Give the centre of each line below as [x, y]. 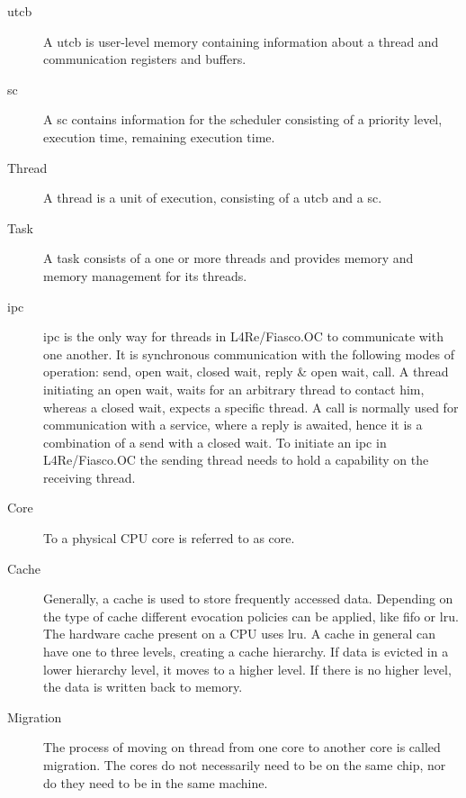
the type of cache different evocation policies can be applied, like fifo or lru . [251, 616]
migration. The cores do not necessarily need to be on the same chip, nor [245, 765]
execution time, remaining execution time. [159, 136]
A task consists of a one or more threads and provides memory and [229, 258]
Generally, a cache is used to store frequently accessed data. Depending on [248, 598]
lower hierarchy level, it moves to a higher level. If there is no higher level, [247, 669]
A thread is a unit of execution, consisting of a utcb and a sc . [213, 198]
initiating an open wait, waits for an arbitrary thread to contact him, [234, 389]
